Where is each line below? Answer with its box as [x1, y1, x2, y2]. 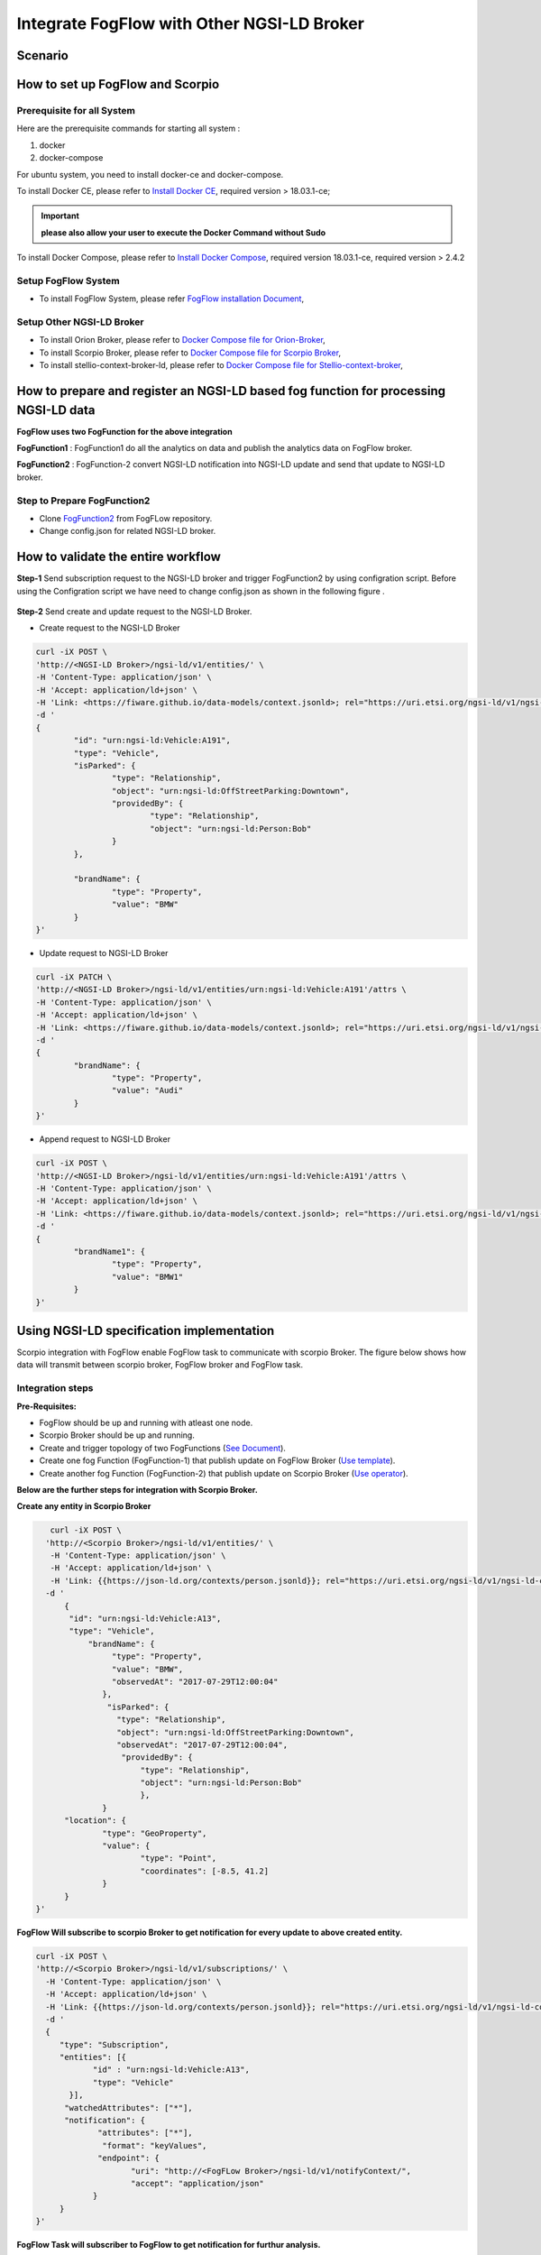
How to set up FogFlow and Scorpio [16, 77, 220, 92]
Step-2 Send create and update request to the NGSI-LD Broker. [16, 606, 252, 617]
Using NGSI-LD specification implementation [16, 1322, 275, 1339]
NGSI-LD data [16, 402, 96, 418]
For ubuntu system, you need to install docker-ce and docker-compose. [16, 169, 284, 179]
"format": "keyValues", [102, 2140, 207, 2150]
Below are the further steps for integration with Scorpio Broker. [16, 1484, 259, 1495]
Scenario [16, 48, 69, 63]
